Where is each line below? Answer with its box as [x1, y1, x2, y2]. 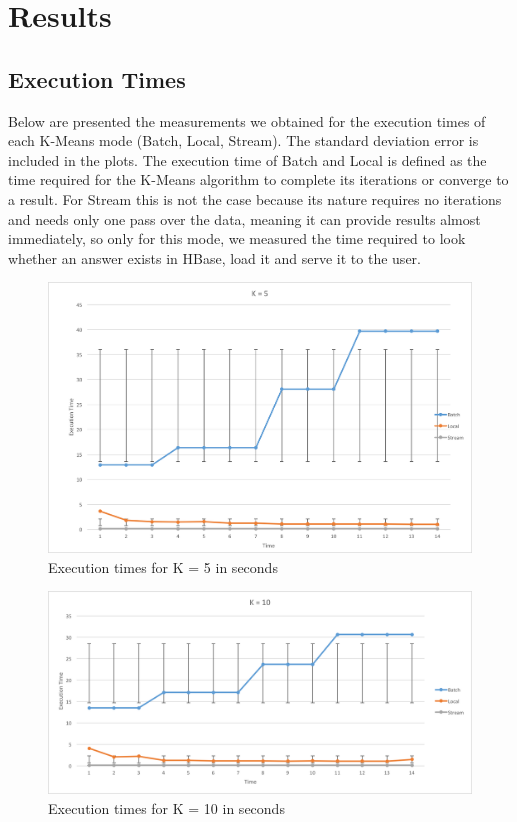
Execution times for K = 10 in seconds [48, 797, 285, 818]
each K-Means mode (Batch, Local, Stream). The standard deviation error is [8, 130, 479, 151]
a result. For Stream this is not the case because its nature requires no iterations [8, 188, 502, 209]
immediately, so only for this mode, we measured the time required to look [8, 228, 466, 249]
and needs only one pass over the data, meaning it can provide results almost [8, 208, 481, 229]
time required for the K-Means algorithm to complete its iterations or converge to [8, 169, 509, 190]
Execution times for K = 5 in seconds [48, 556, 278, 577]
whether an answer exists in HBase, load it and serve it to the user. [8, 247, 421, 268]
